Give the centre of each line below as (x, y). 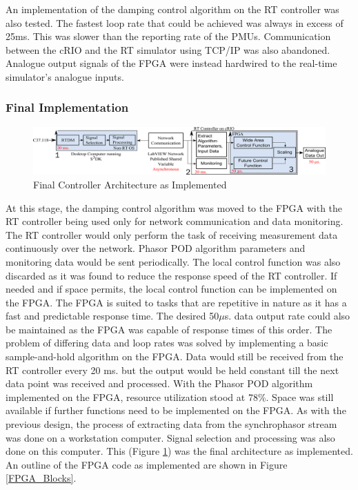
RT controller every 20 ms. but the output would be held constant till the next (172, 370)
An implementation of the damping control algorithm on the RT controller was (172, 9)
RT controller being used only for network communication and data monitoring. (175, 221)
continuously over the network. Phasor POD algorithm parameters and (156, 248)
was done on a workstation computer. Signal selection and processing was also (170, 437)
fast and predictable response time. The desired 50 (112, 316)
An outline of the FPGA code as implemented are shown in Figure (147, 464)
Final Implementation (67, 107)
